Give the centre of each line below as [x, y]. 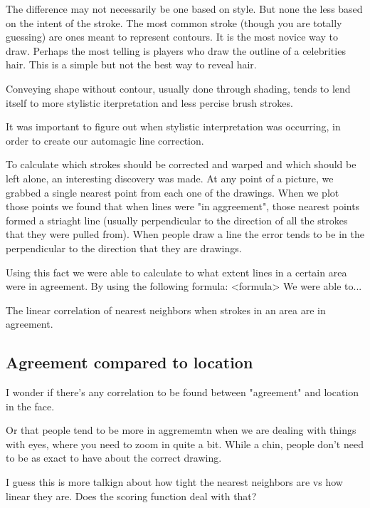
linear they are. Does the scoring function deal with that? [131, 496]
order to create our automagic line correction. [105, 140]
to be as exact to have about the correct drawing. [114, 458]
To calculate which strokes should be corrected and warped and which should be [181, 164]
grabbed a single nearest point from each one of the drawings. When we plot [173, 192]
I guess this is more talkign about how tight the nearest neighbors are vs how [174, 482]
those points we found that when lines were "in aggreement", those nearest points [183, 206]
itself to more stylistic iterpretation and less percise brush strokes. [149, 102]
